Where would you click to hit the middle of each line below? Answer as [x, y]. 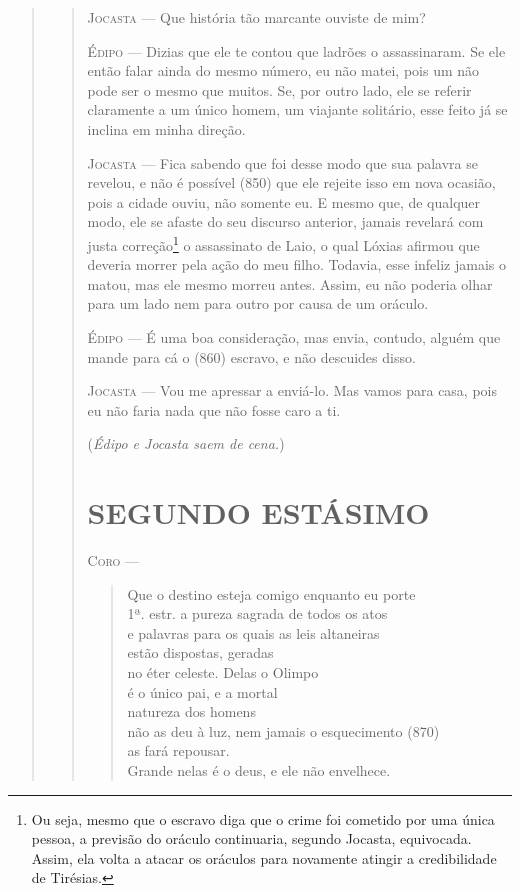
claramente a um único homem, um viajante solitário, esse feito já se [297, 109]
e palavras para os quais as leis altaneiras [253, 632]
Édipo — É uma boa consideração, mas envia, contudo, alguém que [294, 336]
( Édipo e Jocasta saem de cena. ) [186, 443]
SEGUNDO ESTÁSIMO [258, 512]
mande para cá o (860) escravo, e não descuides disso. [251, 356]
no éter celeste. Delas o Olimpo [223, 672]
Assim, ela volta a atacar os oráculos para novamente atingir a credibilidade [264, 857]
